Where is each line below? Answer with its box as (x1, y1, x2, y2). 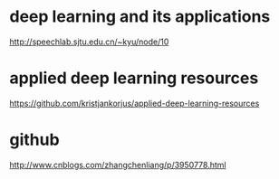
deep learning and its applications (9, 6, 271, 27)
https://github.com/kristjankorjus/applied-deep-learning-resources (9, 98, 260, 108)
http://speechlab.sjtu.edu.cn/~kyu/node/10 (9, 36, 169, 47)
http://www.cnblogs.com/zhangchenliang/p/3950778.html (9, 159, 226, 170)
